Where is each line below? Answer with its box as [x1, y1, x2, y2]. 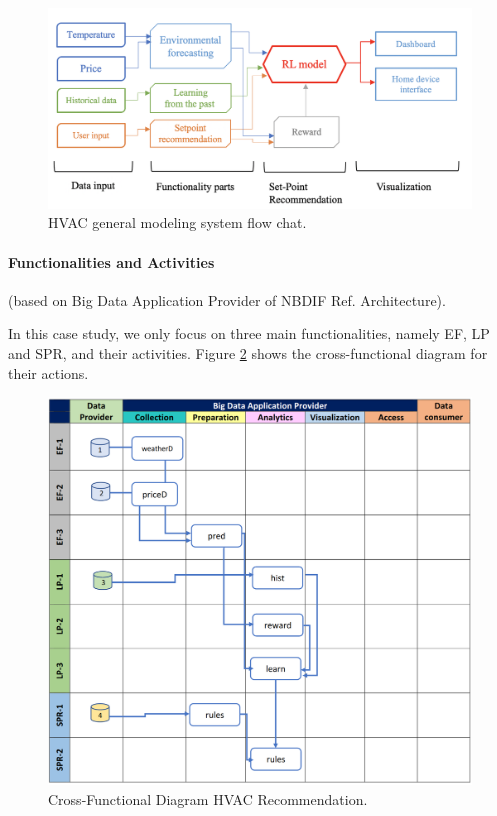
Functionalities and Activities [8, 251, 215, 272]
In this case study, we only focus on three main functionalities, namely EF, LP [8, 323, 490, 344]
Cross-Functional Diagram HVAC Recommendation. [48, 788, 368, 809]
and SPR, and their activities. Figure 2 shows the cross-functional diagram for [8, 342, 488, 363]
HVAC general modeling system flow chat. [48, 212, 307, 233]
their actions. [8, 362, 89, 383]
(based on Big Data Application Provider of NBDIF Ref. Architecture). [8, 289, 446, 310]
